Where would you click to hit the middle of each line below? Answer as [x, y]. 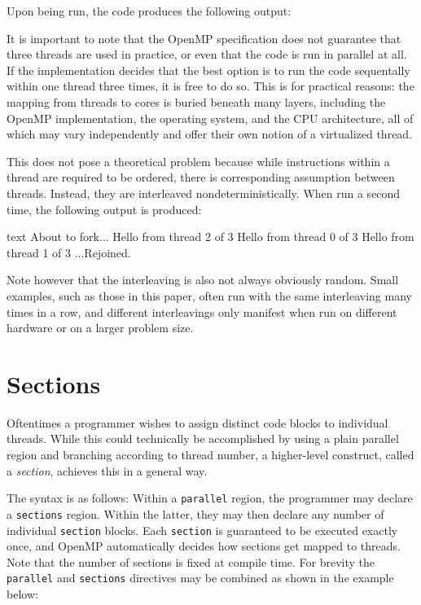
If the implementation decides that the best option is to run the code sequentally [208, 70]
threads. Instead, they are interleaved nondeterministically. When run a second [204, 193]
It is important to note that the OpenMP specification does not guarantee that [204, 38]
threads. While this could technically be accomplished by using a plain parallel [203, 438]
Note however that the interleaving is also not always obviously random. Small [203, 280]
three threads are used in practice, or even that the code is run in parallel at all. [207, 54]
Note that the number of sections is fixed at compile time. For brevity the [191, 561]
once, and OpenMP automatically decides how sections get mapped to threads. [204, 546]
